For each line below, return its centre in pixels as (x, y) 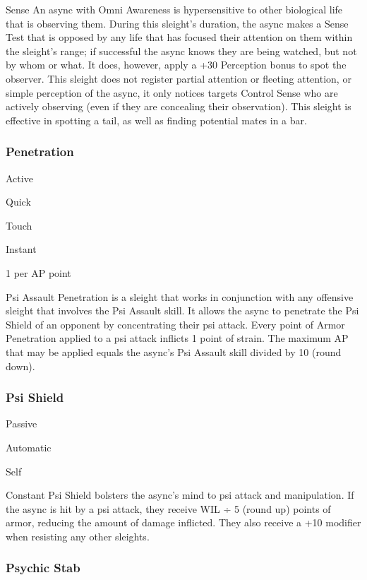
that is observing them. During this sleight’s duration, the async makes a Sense (177, 23)
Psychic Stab (43, 568)
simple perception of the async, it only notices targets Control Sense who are (172, 92)
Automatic (29, 447)
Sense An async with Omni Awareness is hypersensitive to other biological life (174, 9)
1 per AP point (38, 272)
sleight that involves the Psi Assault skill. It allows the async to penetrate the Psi (182, 310)
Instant (21, 249)
